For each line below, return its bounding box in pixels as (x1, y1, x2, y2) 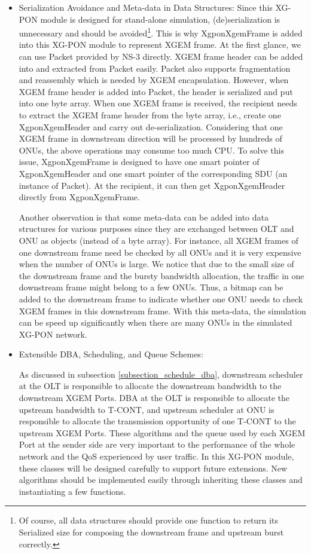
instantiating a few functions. (19, 485, 126, 497)
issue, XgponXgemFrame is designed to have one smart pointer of (19, 155, 260, 168)
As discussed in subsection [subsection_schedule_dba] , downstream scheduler (19, 368, 303, 380)
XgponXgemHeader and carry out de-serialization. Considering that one (19, 120, 283, 133)
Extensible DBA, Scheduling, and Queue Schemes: (19, 348, 203, 360)
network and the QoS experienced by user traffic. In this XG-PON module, (19, 450, 294, 463)
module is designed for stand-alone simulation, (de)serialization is (40, 13, 280, 25)
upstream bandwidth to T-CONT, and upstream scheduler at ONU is (19, 403, 275, 415)
